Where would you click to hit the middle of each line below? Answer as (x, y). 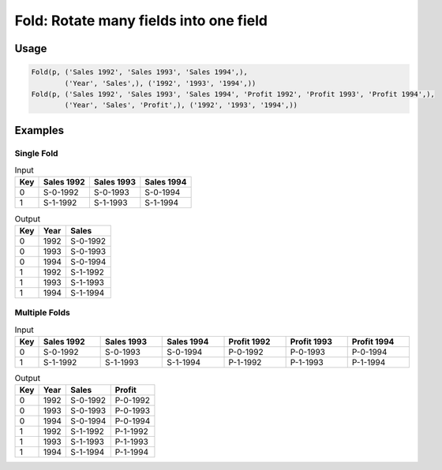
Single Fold (36, 153)
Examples (39, 130)
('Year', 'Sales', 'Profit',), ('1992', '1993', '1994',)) (181, 105)
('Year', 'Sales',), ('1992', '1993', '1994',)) (160, 83)
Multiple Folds (42, 313)
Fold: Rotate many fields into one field (141, 21)
